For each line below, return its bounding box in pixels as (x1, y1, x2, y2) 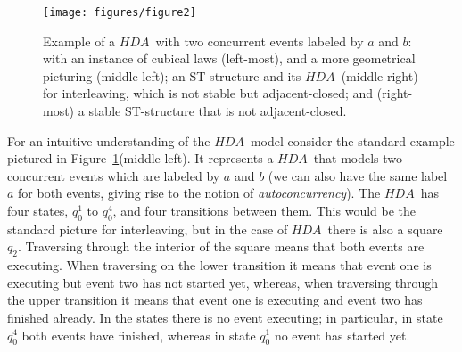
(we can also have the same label (268, 166, 448, 184)
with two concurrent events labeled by (155, 31, 364, 50)
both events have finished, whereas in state (21, 325, 256, 344)
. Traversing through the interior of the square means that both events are (17, 237, 425, 256)
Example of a (43, 31, 116, 50)
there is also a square (327, 219, 443, 238)
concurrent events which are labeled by (7, 166, 220, 184)
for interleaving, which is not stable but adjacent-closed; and (43, 84, 374, 102)
